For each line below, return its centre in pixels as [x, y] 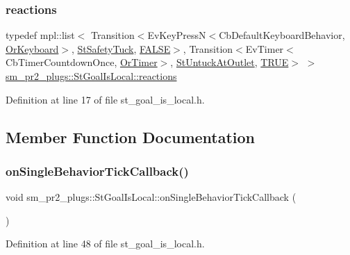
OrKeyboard [32, 48]
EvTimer [265, 48]
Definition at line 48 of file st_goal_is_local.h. [105, 244]
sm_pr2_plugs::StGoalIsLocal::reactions [91, 76]
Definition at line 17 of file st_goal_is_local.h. [105, 99]
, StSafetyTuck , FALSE [121, 48]
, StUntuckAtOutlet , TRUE [230, 62]
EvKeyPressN [177, 35]
